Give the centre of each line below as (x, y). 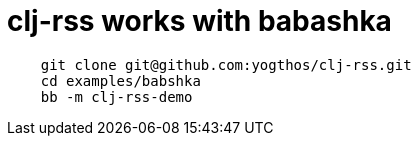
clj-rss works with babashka (199, 21)
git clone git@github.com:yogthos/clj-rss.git (226, 64)
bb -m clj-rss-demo (116, 96)
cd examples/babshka (120, 80)
